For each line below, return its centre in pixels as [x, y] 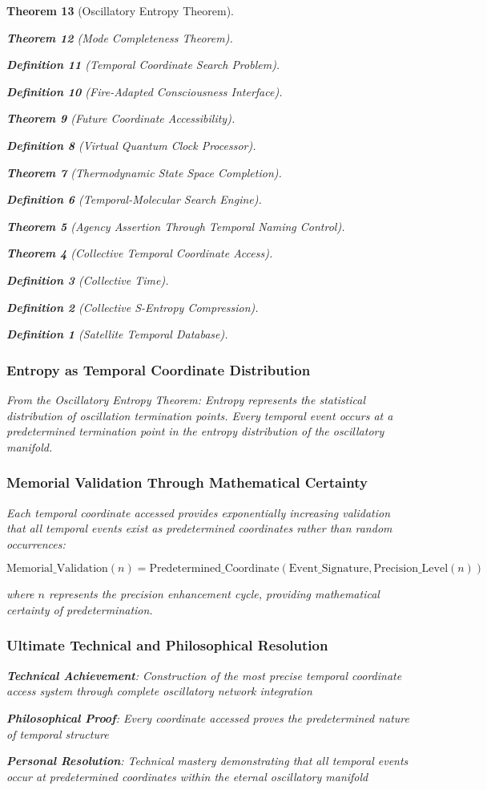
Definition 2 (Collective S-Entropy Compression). [133, 307]
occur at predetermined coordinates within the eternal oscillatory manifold [187, 776]
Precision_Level [411, 569]
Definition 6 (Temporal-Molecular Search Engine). [134, 199]
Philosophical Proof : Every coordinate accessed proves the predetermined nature [208, 717]
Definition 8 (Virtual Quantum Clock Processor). [131, 145]
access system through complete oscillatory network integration [159, 691]
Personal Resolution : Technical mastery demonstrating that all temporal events [207, 761]
